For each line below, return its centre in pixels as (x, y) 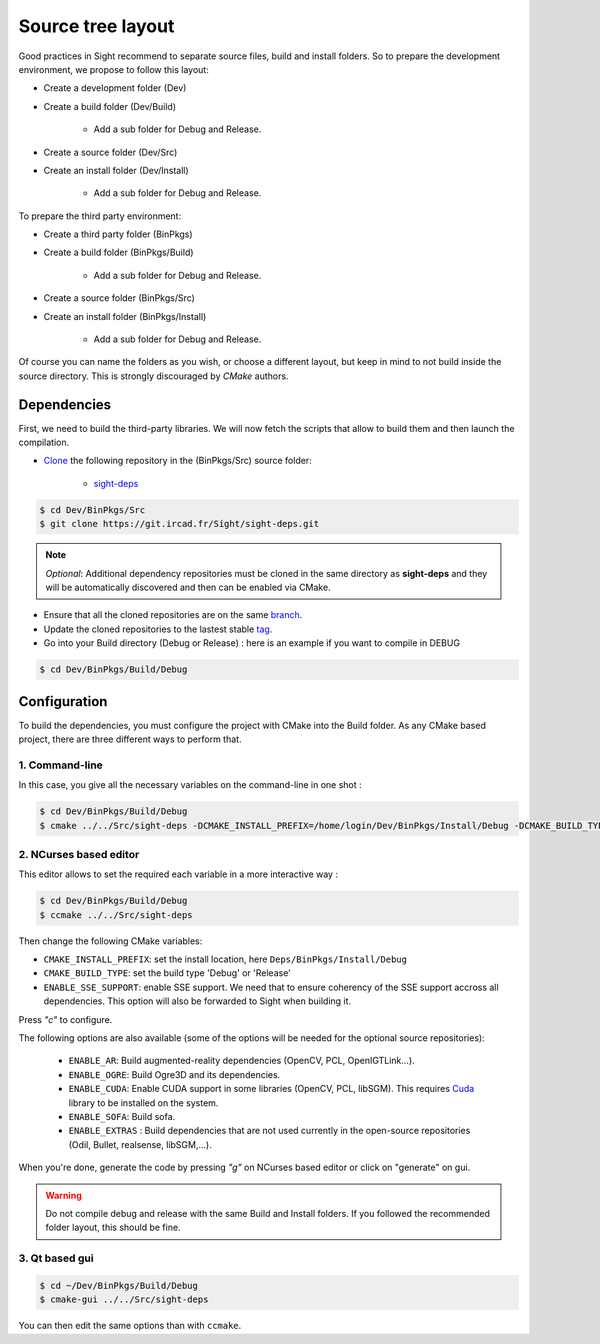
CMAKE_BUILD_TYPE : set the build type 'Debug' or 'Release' (167, 973)
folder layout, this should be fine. (113, 1227)
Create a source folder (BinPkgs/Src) (119, 298)
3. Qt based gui (56, 1258)
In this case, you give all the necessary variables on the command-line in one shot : (190, 785)
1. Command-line (61, 765)
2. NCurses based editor (79, 854)
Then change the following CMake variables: (110, 941)
